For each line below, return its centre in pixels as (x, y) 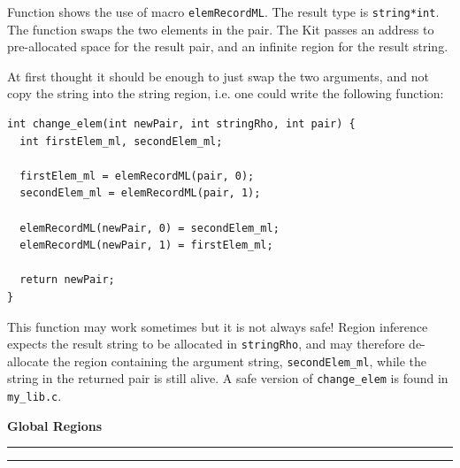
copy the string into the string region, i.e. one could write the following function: (226, 93)
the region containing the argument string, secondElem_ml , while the (240, 361)
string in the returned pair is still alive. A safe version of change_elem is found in (228, 378)
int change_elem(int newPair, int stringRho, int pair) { (181, 124)
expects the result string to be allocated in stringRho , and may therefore (206, 344)
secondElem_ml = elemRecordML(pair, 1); (140, 193)
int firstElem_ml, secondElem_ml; (121, 141)
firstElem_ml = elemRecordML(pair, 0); (137, 176)
